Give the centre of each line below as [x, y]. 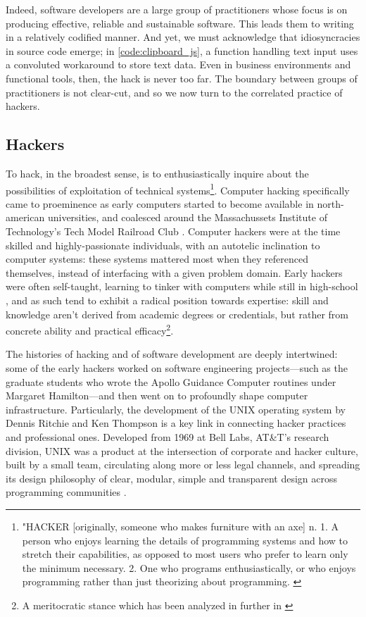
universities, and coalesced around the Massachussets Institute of [187, 217]
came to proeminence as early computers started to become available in [160, 203]
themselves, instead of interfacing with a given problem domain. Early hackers [174, 272]
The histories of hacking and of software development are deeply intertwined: [172, 354]
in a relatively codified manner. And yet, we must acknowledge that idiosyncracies [183, 37]
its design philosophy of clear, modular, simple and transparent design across [172, 478]
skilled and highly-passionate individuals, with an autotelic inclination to [163, 245]
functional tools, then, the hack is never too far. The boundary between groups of [182, 78]
